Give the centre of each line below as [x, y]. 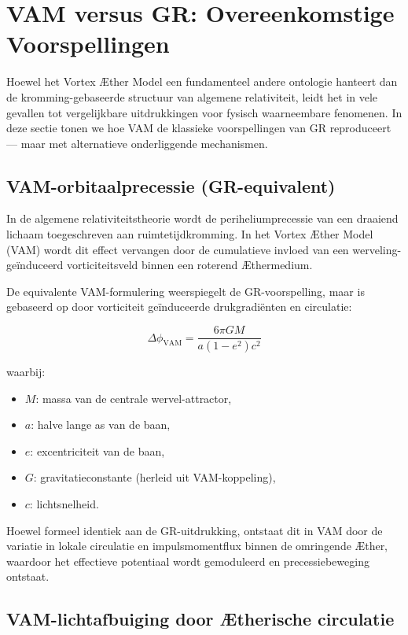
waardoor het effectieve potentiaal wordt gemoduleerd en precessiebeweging [188, 561]
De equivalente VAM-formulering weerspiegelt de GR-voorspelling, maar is [186, 291]
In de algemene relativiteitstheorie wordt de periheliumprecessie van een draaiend [202, 218]
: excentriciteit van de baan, [97, 450]
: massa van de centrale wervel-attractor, [134, 398]
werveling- [377, 249]
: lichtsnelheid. [64, 503]
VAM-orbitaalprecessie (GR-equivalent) [171, 185]
